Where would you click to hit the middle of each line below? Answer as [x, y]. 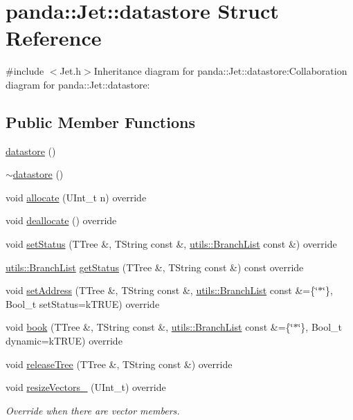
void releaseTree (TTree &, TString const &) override [119, 364]
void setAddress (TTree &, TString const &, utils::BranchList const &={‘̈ [162, 290]
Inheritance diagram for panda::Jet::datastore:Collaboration [220, 71]
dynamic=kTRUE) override [64, 341]
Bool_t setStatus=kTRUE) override [83, 303]
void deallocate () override [61, 220]
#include [25, 71]
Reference [54, 38]
